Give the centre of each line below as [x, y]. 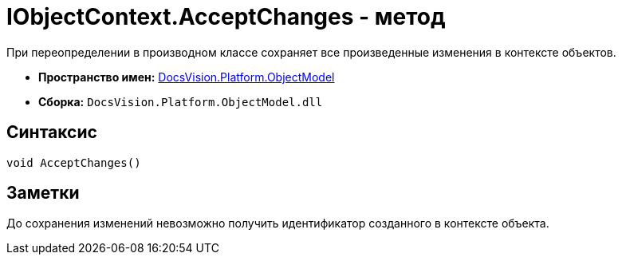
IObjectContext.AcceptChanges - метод [226, 17]
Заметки [43, 193]
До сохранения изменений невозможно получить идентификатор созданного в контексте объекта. [278, 223]
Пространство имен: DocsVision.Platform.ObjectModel [187, 77]
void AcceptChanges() [74, 162]
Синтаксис [52, 132]
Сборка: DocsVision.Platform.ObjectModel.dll [181, 101]
